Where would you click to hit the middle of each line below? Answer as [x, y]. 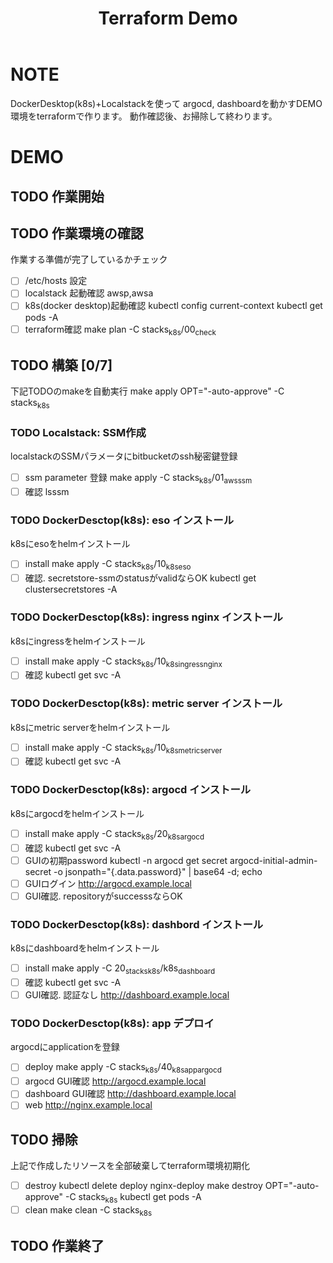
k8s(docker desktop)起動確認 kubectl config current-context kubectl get [173, 306]
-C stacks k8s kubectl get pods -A [133, 1198]
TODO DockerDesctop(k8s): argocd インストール [131, 790]
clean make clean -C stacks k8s [88, 1211]
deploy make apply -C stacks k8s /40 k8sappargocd [123, 1068]
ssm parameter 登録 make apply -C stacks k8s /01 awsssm [138, 479]
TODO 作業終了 [57, 1246]
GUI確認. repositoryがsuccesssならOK [103, 896]
